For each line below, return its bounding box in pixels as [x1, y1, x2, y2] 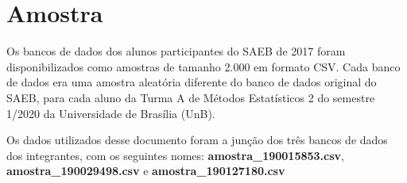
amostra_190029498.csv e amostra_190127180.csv [6, 162, 285, 179]
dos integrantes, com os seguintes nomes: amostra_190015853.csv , [6, 147, 344, 163]
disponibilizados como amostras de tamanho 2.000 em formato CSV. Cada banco [6, 58, 401, 74]
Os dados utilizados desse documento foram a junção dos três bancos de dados [6, 132, 388, 148]
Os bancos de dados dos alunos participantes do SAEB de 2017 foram [6, 43, 346, 59]
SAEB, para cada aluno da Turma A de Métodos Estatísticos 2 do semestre [6, 89, 375, 105]
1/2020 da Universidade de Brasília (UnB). [6, 105, 215, 121]
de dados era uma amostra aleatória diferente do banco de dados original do [6, 74, 377, 90]
